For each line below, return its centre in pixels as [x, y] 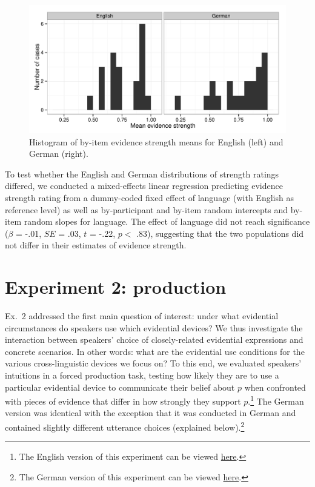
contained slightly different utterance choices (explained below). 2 [125, 426]
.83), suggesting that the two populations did [220, 233]
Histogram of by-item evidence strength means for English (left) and [156, 141]
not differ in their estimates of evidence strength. [96, 245]
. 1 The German [276, 400]
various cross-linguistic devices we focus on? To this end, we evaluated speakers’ [153, 363]
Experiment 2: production [116, 287]
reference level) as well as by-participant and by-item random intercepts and [147, 209]
